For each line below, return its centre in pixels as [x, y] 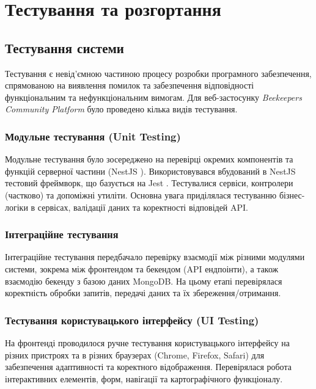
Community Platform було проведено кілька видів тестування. [121, 109]
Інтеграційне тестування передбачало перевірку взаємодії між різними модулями [155, 257]
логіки [17, 207]
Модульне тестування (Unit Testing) [93, 136]
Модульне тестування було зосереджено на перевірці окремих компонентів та [149, 159]
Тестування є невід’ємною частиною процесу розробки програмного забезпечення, [158, 73]
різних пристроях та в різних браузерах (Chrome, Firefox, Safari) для [135, 354]
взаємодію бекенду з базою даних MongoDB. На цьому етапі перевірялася [144, 281]
